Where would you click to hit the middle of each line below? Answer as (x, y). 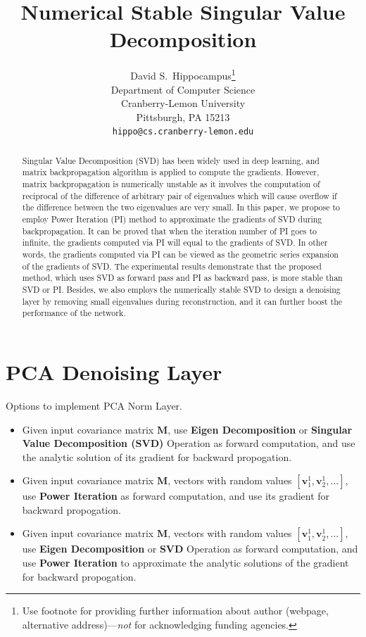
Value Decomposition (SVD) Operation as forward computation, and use (189, 443)
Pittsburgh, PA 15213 (183, 116)
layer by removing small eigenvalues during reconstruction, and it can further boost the (182, 301)
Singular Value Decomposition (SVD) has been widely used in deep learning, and (171, 160)
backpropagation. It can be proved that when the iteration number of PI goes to (170, 231)
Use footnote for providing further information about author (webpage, (175, 611)
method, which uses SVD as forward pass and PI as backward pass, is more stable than (182, 278)
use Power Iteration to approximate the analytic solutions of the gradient (185, 563)
